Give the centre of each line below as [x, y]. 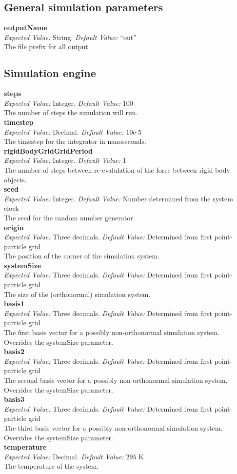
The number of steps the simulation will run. [71, 112]
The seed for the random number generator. [69, 217]
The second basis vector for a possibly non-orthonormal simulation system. [116, 380]
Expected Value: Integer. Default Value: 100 [69, 103]
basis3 [14, 399]
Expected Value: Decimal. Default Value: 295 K [74, 456]
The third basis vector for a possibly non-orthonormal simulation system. [113, 427]
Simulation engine [50, 73]
